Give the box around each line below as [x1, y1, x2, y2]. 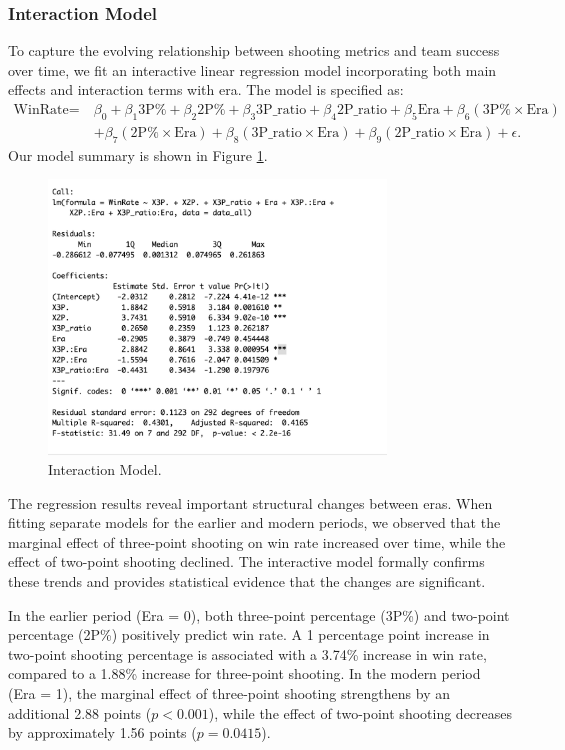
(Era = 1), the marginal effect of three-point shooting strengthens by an [8, 683, 450, 704]
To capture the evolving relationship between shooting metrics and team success [8, 40, 500, 61]
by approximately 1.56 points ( [8, 722, 197, 743]
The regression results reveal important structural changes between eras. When [8, 492, 493, 513]
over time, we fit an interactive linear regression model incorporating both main [8, 59, 497, 80]
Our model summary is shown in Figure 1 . [8, 144, 268, 165]
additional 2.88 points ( [8, 702, 152, 723]
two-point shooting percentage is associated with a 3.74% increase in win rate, [8, 643, 487, 664]
